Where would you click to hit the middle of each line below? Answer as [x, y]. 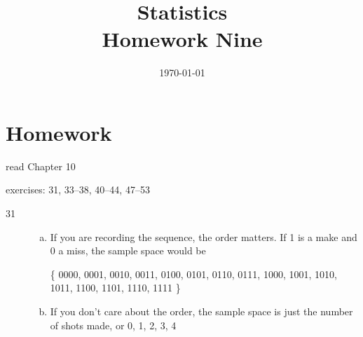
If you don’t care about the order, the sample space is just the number [201, 311]
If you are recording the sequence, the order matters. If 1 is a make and [204, 236]
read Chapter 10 [41, 166]
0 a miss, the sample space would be [128, 250]
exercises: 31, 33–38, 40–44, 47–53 [78, 190]
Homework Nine [182, 39]
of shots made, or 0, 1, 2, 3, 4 [113, 325]
